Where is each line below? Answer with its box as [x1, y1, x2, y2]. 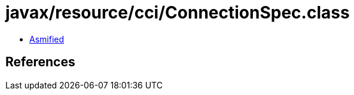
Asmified [29, 33, 65, 44]
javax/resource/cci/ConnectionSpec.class [5, 2, 350, 23]
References [5, 54, 75, 70]
